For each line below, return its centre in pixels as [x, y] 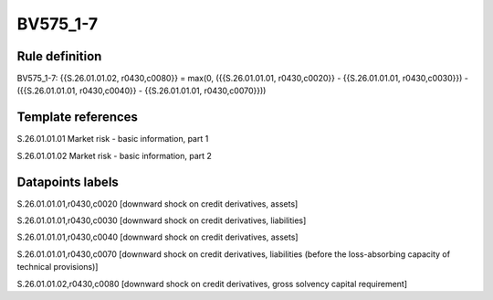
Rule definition [59, 56]
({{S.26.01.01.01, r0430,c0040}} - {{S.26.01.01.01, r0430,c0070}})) [142, 91]
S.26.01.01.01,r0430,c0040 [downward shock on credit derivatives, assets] [157, 237]
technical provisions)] [58, 267]
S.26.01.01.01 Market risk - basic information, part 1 [113, 139]
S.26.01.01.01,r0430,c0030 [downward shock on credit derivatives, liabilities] [162, 220]
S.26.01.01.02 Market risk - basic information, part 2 [114, 155]
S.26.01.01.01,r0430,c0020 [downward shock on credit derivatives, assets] [157, 204]
